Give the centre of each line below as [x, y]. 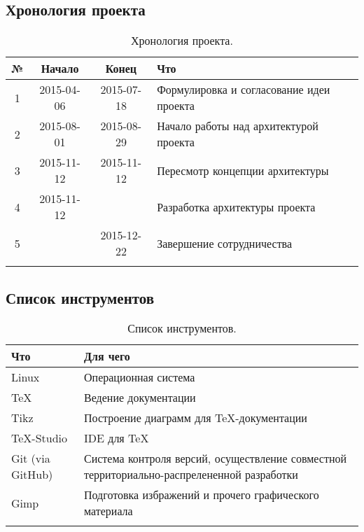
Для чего [107, 356]
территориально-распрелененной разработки [191, 475]
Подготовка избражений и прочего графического [202, 495]
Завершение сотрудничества [225, 243]
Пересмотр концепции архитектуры [243, 170]
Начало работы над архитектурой [238, 126]
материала [108, 511]
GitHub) [32, 475]
